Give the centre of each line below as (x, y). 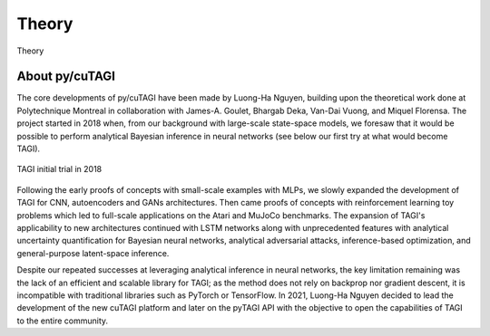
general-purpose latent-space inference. (93, 253)
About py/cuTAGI (66, 77)
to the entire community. (63, 321)
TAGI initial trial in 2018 (59, 169)
